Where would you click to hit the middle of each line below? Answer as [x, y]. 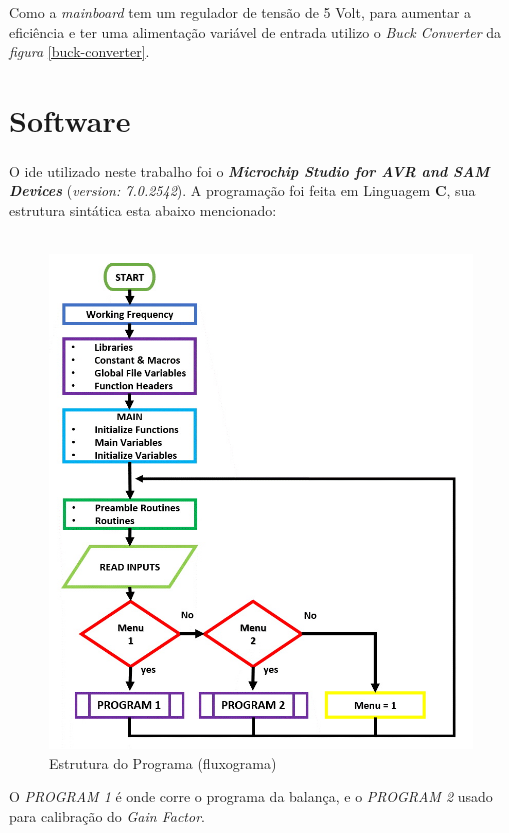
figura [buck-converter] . [79, 51]
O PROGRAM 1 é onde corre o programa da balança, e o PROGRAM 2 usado [251, 796]
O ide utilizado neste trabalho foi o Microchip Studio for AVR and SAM [249, 170]
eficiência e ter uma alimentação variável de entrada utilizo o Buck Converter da [255, 31]
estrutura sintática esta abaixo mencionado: [143, 209]
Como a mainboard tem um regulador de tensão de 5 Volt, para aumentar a [240, 12]
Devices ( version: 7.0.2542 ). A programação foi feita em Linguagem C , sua [242, 190]
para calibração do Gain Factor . [107, 815]
